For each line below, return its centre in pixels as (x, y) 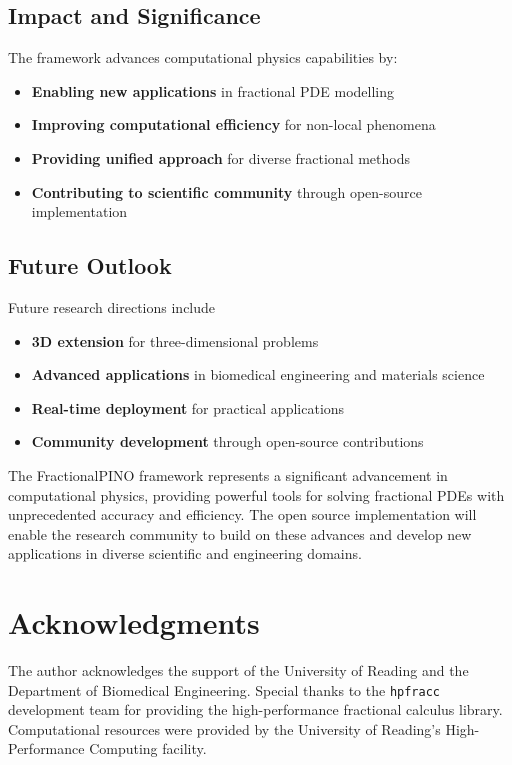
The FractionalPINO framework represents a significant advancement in (228, 474)
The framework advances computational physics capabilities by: (203, 57)
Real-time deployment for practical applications (188, 407)
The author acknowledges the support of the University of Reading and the (238, 670)
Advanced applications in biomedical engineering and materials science (258, 374)
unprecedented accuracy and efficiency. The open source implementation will (242, 514)
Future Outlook (90, 265)
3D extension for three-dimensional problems (175, 340)
